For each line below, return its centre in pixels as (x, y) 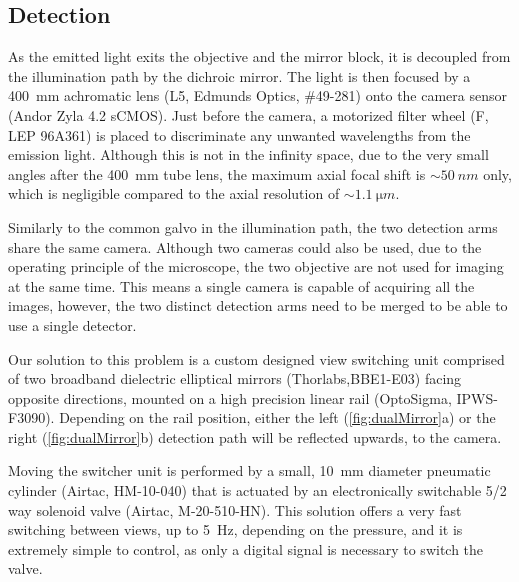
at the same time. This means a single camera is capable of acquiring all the (241, 285)
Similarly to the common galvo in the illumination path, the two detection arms (253, 226)
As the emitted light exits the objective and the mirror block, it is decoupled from (259, 56)
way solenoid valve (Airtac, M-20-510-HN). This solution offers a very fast (235, 509)
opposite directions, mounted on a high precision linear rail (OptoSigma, (230, 397)
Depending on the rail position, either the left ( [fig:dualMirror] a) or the (277, 417)
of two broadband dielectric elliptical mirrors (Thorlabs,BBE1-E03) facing (235, 378)
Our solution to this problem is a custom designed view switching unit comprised (256, 358)
